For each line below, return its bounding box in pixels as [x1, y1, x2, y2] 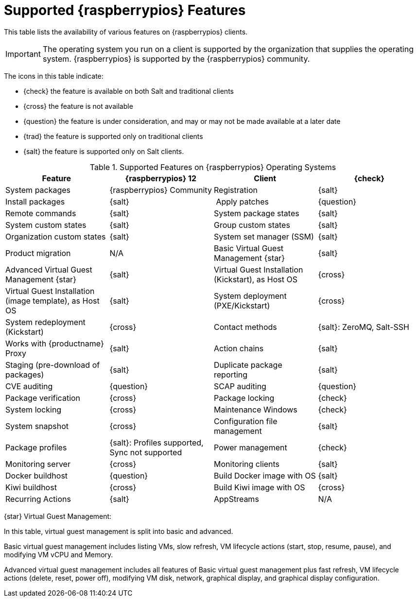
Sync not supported [109, 447, 182, 457]
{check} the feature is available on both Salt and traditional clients [23, 86, 234, 95]
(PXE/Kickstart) [214, 300, 270, 310]
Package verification [5, 393, 81, 403]
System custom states [5, 220, 87, 230]
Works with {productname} [5, 338, 104, 348]
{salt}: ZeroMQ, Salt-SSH [318, 322, 409, 332]
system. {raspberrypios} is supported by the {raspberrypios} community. [42, 53, 310, 64]
